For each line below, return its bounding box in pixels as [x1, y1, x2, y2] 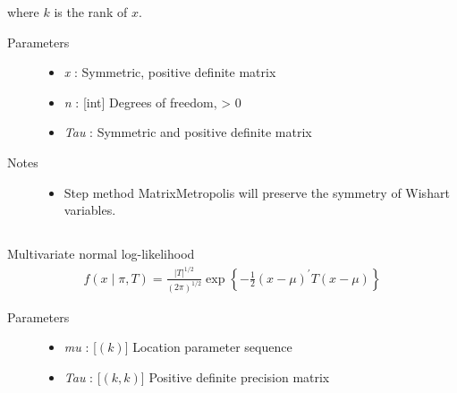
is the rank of [54, 3, 128, 21]
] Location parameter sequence [124, 337, 292, 356]
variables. [63, 201, 116, 219]
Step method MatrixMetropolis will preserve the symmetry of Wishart [63, 183, 450, 201]
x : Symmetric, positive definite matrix [63, 63, 276, 81]
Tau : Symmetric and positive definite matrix [63, 123, 312, 141]
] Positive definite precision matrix [140, 367, 330, 386]
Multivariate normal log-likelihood [7, 244, 195, 263]
